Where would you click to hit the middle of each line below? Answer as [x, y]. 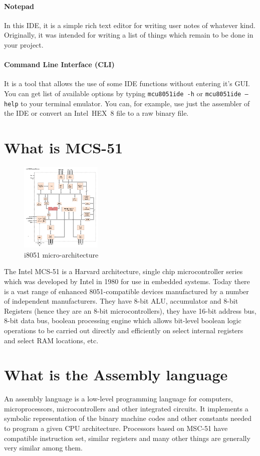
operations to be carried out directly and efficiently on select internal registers [124, 330]
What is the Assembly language [116, 375]
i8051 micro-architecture [61, 254]
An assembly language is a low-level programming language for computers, [118, 399]
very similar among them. [43, 448]
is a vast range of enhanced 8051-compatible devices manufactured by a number [126, 291]
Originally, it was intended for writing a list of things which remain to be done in [129, 35]
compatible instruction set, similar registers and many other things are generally [127, 438]
